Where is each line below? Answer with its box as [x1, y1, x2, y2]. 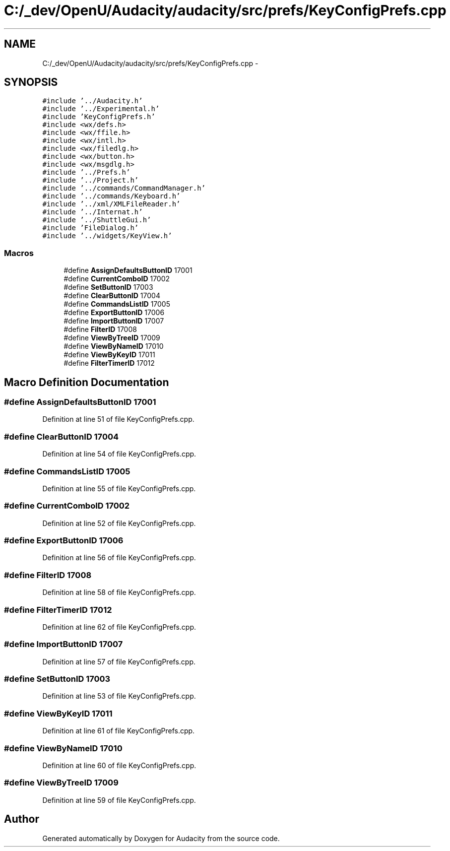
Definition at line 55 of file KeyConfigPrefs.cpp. [42, 484, 196, 493]
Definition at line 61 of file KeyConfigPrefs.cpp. [42, 726, 195, 735]
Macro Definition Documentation [4, 376, 169, 389]
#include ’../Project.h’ [42, 176, 139, 185]
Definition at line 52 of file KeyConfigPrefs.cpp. [42, 519, 196, 527]
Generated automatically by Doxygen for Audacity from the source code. [42, 834, 280, 843]
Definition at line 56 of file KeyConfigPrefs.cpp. [42, 553, 196, 562]
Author [4, 813, 39, 826]
